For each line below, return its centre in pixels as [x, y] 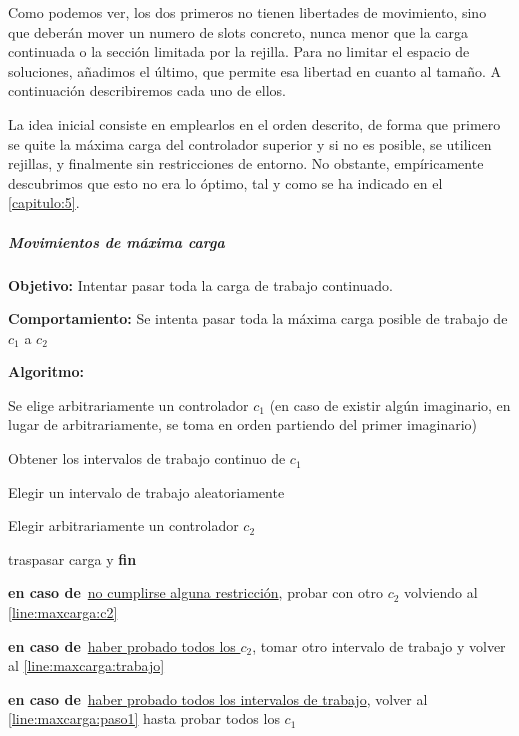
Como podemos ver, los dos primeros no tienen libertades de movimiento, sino [247, 12]
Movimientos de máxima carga [116, 241]
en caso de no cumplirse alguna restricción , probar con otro [195, 592]
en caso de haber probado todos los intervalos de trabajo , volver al [218, 698]
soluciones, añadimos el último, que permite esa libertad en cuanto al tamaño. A [255, 70]
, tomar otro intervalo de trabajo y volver [379, 645]
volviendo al [441, 592]
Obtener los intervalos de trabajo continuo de [147, 458]
